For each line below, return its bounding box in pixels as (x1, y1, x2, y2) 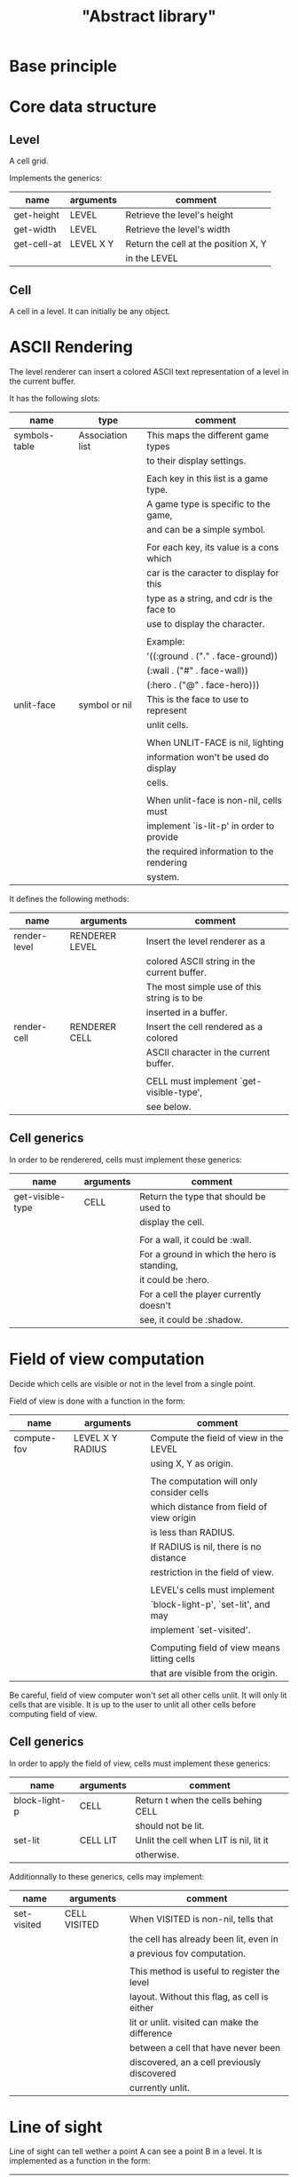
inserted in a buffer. (145, 1006, 228, 1018)
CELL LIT (79, 1833, 118, 1846)
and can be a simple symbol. (145, 523, 266, 535)
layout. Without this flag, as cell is (129, 1991, 269, 2003)
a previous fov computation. (129, 1947, 247, 1959)
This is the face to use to (145, 693, 249, 705)
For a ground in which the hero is (138, 1247, 277, 1260)
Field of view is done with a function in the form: (9, 1396, 186, 1406)
